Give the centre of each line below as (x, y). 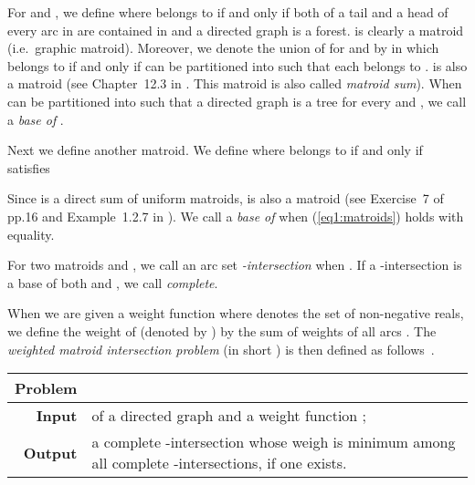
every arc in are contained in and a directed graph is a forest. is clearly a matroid (236, 30)
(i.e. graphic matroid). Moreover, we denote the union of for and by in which (223, 48)
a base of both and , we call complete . (113, 282)
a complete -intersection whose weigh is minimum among (274, 442)
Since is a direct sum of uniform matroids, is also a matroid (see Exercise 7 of (226, 198)
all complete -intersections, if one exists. (219, 463)
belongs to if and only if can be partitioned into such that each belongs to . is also (237, 65)
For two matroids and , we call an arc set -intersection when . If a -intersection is (235, 265)
